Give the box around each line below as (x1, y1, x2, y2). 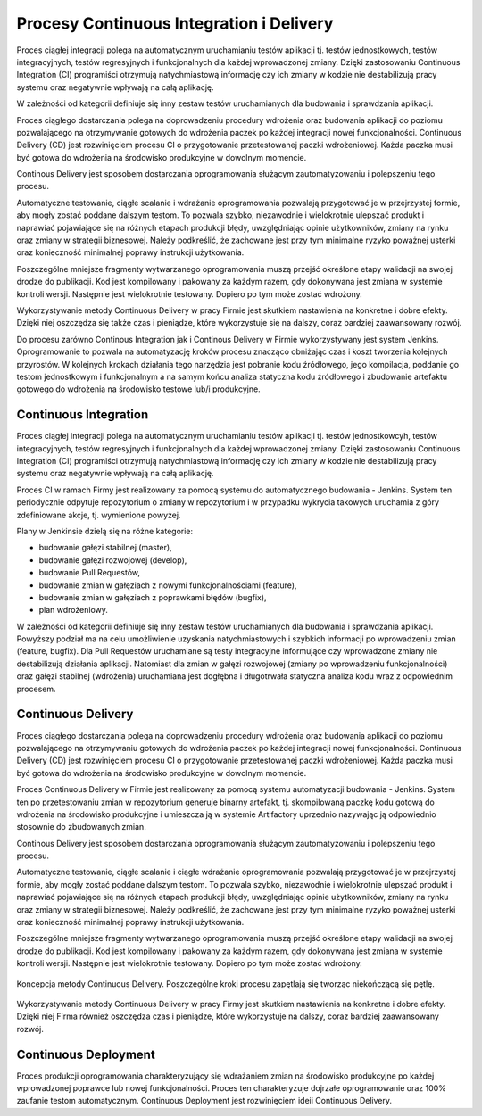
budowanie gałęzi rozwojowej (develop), (38, 554, 187, 566)
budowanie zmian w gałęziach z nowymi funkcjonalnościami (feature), (38, 580, 297, 591)
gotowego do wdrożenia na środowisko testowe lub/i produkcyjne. (16, 384, 261, 394)
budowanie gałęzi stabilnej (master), (38, 542, 173, 553)
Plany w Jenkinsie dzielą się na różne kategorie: (16, 525, 194, 536)
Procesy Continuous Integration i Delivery (16, 13, 334, 33)
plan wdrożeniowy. (38, 605, 109, 616)
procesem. (16, 683, 57, 694)
